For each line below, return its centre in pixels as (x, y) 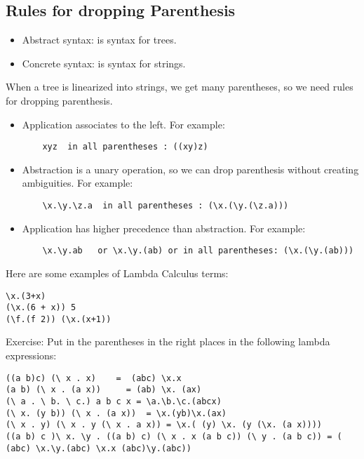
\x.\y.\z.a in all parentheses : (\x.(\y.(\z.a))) (166, 206)
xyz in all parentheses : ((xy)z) (125, 147)
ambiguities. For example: (77, 183)
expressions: (31, 355)
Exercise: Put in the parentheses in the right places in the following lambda (168, 341)
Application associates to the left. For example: (123, 124)
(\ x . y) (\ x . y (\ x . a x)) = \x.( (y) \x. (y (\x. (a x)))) (164, 425)
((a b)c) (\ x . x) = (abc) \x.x (94, 378)
